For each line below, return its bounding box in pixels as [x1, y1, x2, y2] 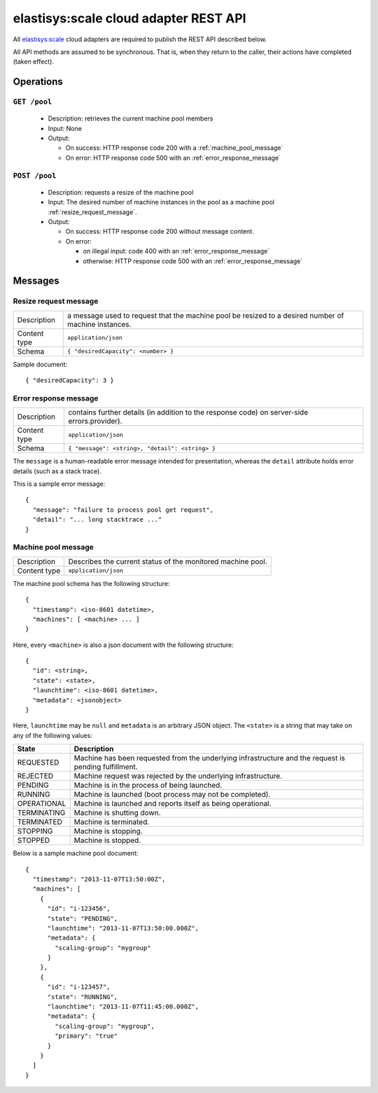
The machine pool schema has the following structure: [13, 579, 170, 587]
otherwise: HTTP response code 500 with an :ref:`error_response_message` [83, 256, 303, 265]
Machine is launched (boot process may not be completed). [73, 790, 271, 800]
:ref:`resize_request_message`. [48, 207, 137, 216]
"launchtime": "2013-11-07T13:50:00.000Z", [47, 924, 199, 932]
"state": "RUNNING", [47, 993, 118, 1001]
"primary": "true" [55, 1032, 118, 1040]
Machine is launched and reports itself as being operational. [73, 799, 272, 809]
